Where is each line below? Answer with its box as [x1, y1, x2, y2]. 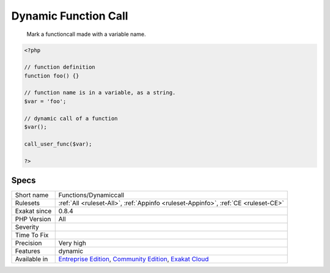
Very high [58, 239, 87, 247]
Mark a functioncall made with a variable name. [26, 30, 146, 38]
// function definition [24, 64, 96, 71]
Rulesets [15, 199, 40, 207]
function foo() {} [24, 72, 79, 79]
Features [15, 247, 41, 255]
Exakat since [15, 207, 52, 216]
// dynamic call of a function [24, 115, 119, 122]
